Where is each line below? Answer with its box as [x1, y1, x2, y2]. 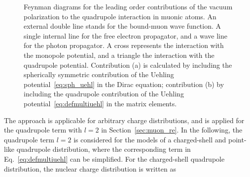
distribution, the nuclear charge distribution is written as [4, 163, 176, 174]
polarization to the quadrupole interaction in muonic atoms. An [24, 11, 216, 21]
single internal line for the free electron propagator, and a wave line [24, 30, 227, 41]
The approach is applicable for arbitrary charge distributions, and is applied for [4, 115, 245, 125]
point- [228, 134, 247, 144]
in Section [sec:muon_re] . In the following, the [101, 125, 243, 135]
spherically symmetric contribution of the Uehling [24, 69, 174, 80]
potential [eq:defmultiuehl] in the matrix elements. [24, 98, 177, 108]
